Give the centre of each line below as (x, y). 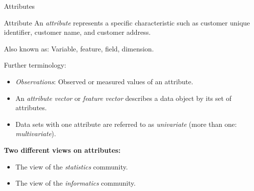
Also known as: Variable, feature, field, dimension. (79, 48)
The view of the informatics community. (75, 183)
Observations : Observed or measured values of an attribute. (104, 81)
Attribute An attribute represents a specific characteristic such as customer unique (127, 22)
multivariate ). (36, 133)
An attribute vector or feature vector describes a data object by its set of (123, 98)
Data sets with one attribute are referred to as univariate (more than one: (126, 124)
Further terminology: (35, 65)
